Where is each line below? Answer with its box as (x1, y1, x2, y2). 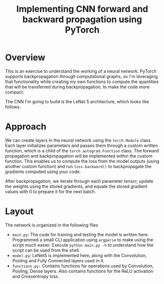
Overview (5, 52, 46, 63)
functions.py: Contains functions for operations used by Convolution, (12, 263, 154, 269)
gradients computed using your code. (5, 169, 81, 174)
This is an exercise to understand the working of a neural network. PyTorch (5, 68, 157, 74)
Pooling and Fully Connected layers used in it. (12, 257, 105, 263)
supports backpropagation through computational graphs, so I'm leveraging (5, 73, 158, 79)
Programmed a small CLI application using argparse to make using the (12, 237, 153, 243)
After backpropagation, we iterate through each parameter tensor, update (5, 178, 153, 184)
